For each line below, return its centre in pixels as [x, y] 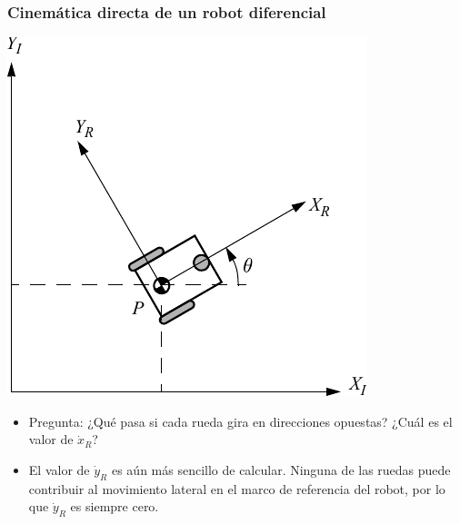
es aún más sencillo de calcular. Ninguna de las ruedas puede [281, 470]
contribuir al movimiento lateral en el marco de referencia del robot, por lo [237, 488]
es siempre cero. [115, 506]
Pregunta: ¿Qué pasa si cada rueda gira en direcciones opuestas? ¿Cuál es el [240, 421]
